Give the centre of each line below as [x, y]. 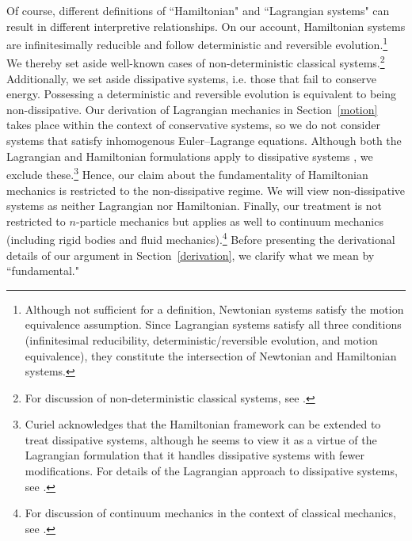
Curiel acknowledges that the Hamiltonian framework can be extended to [203, 424]
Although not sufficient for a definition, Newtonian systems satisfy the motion [214, 309]
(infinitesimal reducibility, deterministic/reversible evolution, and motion [201, 339]
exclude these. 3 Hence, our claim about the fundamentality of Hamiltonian [187, 173]
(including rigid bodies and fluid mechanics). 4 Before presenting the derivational [201, 238]
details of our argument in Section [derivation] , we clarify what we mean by [191, 255]
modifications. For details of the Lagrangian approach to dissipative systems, [211, 471]
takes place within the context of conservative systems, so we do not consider [193, 125]
